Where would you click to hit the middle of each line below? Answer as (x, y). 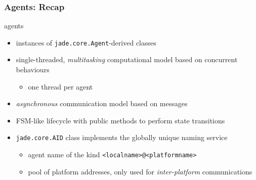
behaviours (33, 70)
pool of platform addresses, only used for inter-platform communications (140, 171)
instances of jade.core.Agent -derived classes (86, 42)
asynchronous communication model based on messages (102, 103)
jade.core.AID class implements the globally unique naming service (122, 137)
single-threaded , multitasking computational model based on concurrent (127, 59)
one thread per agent (60, 86)
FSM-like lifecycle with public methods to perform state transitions (120, 120)
